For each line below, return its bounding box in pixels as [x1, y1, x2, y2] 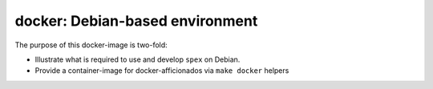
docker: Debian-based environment [14, 12, 258, 30]
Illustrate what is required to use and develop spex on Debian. [34, 55, 241, 64]
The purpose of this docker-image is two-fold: [14, 40, 168, 50]
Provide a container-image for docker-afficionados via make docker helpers [34, 66, 289, 75]
